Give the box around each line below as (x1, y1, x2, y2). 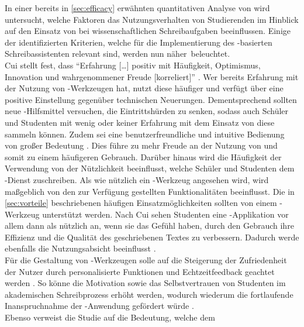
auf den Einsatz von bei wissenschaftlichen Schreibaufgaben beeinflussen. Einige (5, 25, 291, 37)
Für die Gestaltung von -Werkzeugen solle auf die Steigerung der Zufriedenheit (5, 254, 287, 266)
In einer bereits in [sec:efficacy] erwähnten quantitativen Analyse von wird (5, 2, 270, 13)
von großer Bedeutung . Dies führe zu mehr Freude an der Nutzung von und (5, 139, 278, 152)
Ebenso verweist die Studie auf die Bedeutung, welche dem (5, 311, 215, 323)
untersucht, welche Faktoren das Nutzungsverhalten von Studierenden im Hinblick (5, 13, 299, 25)
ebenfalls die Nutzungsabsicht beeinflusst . (5, 242, 156, 254)
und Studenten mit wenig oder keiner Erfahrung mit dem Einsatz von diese (5, 116, 275, 128)
